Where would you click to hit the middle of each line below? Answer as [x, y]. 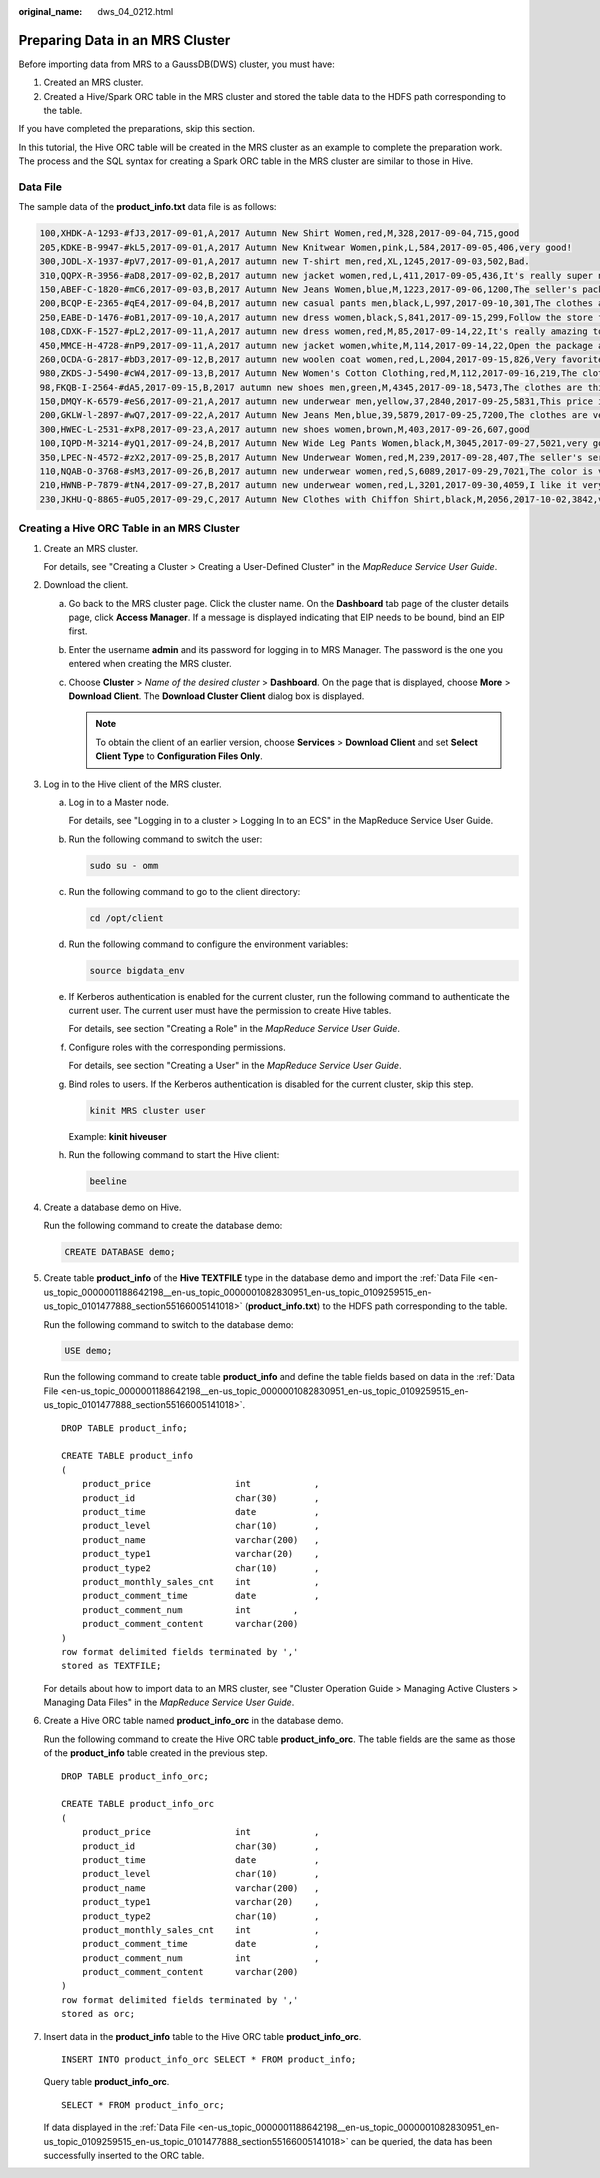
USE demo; [88, 1351]
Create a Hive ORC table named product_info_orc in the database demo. [193, 1721]
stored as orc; [98, 2014]
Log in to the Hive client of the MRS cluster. [132, 784]
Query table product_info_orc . [106, 2082]
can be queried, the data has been [421, 2141]
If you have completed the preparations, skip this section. [136, 129]
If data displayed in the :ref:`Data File [119, 2127]
